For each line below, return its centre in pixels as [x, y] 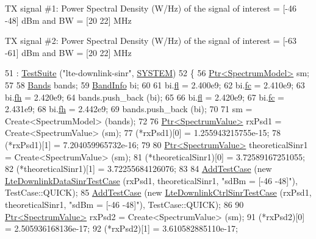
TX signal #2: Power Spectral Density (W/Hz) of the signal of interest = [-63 [151, 41]
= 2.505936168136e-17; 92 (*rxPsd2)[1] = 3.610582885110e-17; [121, 228]
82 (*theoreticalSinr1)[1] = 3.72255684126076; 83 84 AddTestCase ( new [138, 169]
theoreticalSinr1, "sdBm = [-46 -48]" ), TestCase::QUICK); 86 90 [124, 204]
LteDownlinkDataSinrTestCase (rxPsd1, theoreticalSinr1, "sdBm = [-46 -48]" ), [151, 180]
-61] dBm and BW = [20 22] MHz [68, 52]
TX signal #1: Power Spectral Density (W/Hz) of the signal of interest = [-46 [151, 8]
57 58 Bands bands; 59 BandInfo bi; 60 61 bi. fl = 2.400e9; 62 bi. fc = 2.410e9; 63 [155, 84]
